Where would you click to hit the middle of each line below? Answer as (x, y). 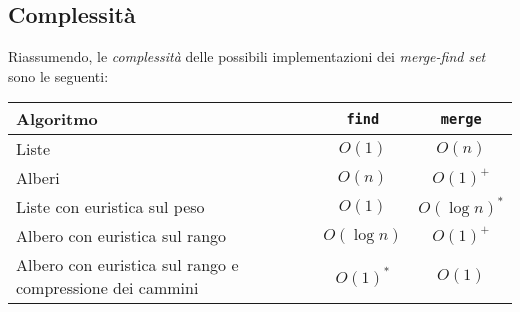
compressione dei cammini (107, 288)
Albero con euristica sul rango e (127, 265)
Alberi (38, 178)
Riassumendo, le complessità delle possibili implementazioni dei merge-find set (247, 56)
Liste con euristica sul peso (110, 207)
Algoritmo (57, 119)
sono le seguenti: (58, 75)
